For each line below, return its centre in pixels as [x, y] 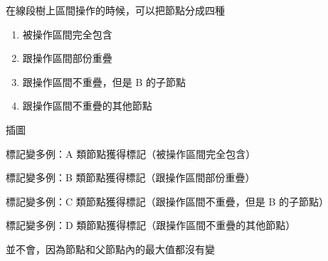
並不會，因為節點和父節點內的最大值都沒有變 [110, 249]
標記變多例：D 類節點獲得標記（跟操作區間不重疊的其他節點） [151, 225]
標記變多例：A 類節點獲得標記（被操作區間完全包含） [131, 153]
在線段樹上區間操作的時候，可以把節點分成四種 [115, 10]
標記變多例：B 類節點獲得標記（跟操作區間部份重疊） [131, 177]
